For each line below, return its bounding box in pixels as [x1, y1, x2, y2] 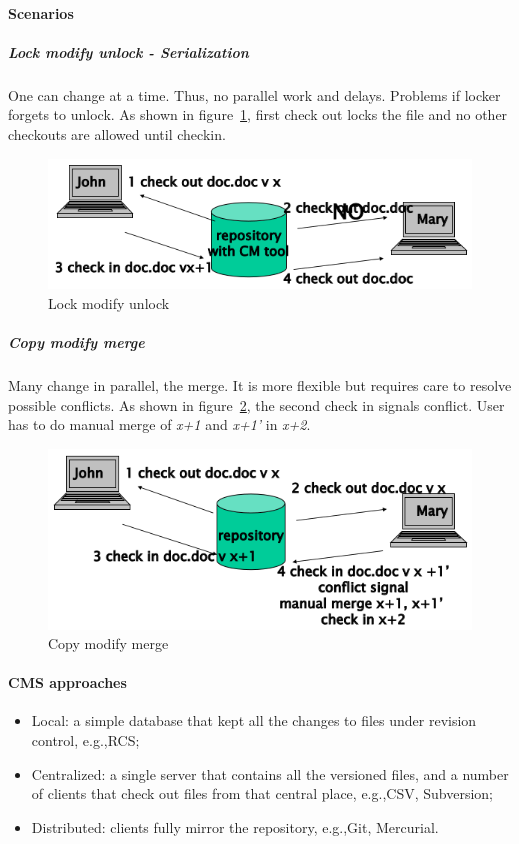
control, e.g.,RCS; [31, 730, 140, 751]
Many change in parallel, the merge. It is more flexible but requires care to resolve [8, 375, 512, 396]
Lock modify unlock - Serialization [8, 41, 249, 62]
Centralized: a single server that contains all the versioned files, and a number [31, 763, 509, 784]
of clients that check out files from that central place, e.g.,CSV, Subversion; [31, 783, 493, 804]
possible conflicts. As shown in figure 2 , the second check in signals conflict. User [8, 394, 505, 415]
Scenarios [8, 2, 74, 23]
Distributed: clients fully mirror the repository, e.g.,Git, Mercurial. [31, 816, 439, 837]
